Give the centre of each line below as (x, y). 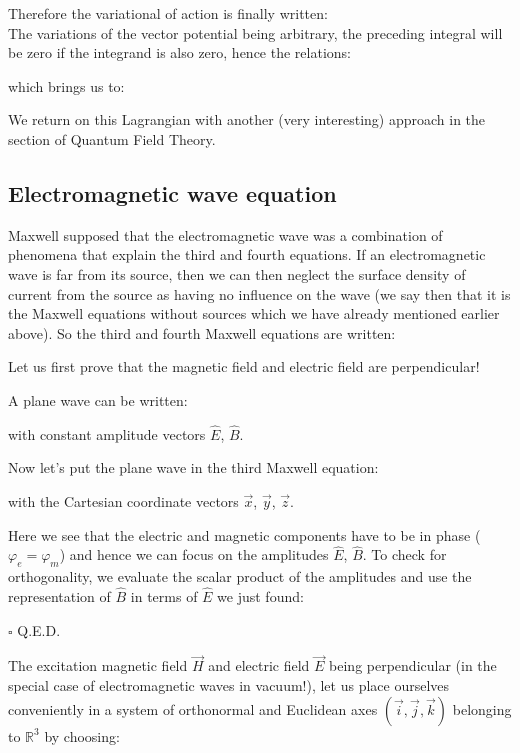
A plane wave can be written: (98, 399)
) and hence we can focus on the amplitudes (194, 554)
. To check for (404, 554)
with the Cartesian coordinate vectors (123, 500)
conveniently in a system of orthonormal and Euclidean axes (193, 708)
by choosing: (82, 735)
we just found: (260, 595)
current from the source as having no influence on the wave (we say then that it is (259, 293)
